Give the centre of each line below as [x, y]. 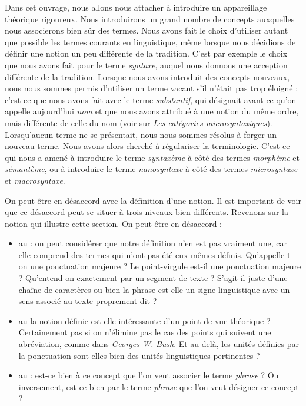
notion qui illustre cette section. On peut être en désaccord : [113, 223]
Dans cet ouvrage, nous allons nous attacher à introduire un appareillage [136, 7]
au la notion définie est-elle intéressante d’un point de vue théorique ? [144, 320]
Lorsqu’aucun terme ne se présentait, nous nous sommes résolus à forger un [141, 134]
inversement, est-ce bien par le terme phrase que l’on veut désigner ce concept [159, 386]
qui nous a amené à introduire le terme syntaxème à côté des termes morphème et [152, 157]
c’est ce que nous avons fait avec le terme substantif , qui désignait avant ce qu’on [151, 99]
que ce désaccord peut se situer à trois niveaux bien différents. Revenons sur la [147, 212]
